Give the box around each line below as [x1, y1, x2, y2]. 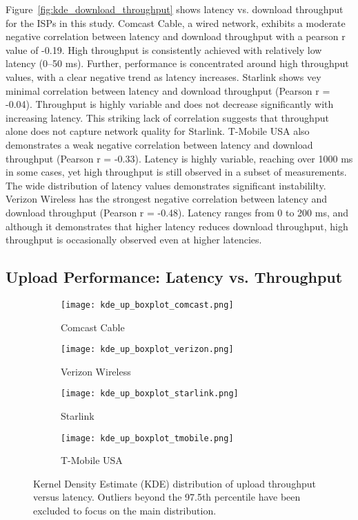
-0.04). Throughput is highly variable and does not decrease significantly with [6, 97, 334, 111]
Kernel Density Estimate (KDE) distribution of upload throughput [33, 476, 316, 490]
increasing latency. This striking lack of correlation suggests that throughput [6, 110, 329, 124]
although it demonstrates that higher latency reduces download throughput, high [6, 219, 348, 233]
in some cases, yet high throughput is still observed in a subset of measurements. [6, 165, 347, 179]
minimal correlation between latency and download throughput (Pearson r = [6, 83, 330, 98]
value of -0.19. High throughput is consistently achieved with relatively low [6, 42, 322, 57]
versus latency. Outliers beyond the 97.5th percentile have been [33, 490, 301, 504]
